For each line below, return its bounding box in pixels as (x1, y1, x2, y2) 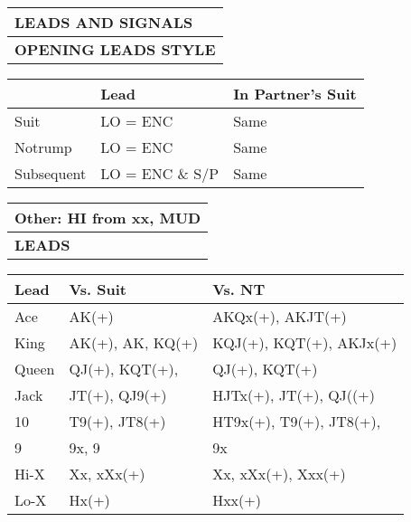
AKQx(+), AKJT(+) (212, 306, 347, 327)
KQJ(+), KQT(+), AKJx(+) (212, 332, 397, 353)
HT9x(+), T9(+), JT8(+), (212, 411, 381, 432)
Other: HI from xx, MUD (14, 207, 201, 228)
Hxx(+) (212, 489, 261, 510)
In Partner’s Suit (233, 83, 357, 104)
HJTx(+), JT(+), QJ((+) (212, 384, 375, 405)
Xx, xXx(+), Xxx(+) (212, 463, 346, 484)
